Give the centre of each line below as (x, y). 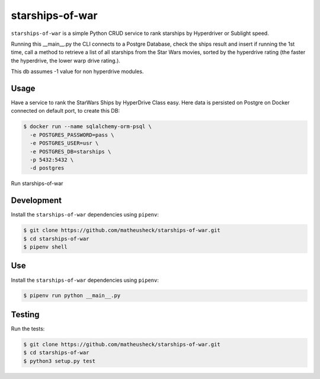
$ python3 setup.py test (60, 361)
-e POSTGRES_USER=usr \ (64, 143)
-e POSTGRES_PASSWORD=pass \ (72, 135)
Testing (25, 314)
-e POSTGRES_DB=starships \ (71, 152)
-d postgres (47, 168)
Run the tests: (28, 329)
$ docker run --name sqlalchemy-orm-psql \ (88, 127)
